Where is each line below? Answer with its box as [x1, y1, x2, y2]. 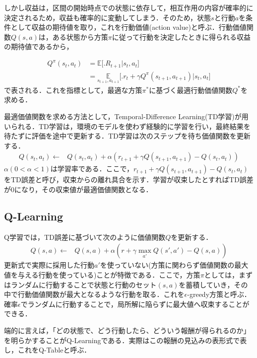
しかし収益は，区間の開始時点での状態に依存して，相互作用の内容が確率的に [4, 2, 254, 12]
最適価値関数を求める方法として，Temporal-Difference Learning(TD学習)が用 [4, 111, 249, 122]
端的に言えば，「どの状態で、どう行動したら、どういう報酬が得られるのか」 [4, 325, 251, 336]
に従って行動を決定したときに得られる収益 [112, 31, 251, 42]
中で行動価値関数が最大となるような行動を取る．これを [4, 289, 185, 299]
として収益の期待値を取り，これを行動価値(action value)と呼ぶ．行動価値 [10, 22, 247, 32]
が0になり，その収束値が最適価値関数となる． [4, 184, 153, 195]
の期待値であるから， [4, 41, 73, 52]
